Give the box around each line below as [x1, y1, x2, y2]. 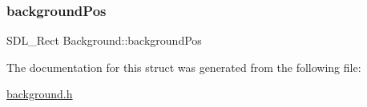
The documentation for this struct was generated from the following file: [6, 58, 361, 75]
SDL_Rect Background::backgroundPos [6, 32, 202, 49]
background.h [6, 85, 73, 102]
